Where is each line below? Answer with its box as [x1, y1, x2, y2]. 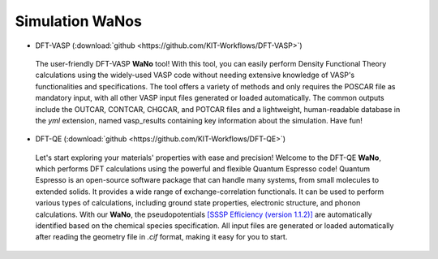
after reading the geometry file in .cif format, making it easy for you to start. [35, 232, 288, 242]
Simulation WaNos [15, 12, 142, 30]
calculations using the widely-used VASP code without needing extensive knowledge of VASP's [35, 70, 355, 80]
